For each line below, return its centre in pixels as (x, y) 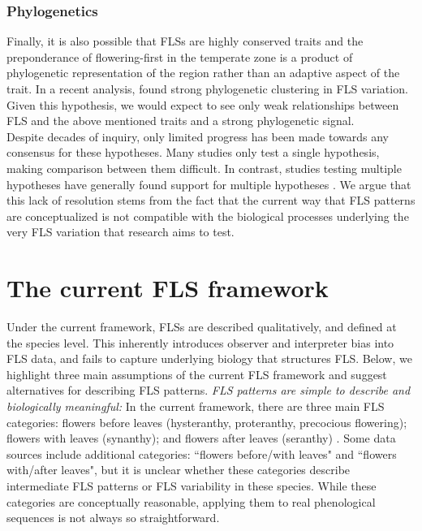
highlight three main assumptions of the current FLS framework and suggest (197, 374)
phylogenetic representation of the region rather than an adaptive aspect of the (203, 73)
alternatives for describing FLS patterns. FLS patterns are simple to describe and (209, 390)
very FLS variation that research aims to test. (121, 232)
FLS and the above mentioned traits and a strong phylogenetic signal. (181, 121)
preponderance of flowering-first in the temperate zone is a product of (180, 56)
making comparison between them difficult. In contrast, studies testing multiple (204, 168)
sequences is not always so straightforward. (113, 518)
